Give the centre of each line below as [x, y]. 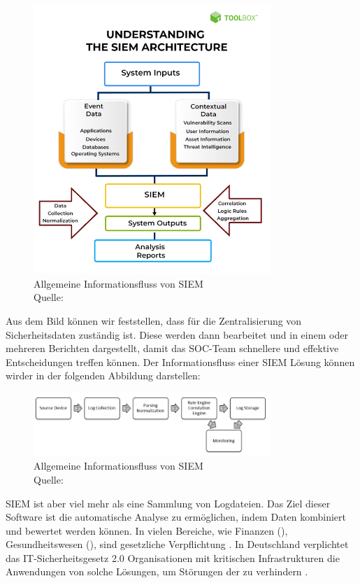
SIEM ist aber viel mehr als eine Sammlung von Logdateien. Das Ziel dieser [168, 503]
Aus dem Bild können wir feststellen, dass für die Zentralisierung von [154, 320]
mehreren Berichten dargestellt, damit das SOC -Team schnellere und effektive [172, 348]
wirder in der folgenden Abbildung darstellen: [103, 375]
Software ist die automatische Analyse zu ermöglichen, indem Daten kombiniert [176, 517]
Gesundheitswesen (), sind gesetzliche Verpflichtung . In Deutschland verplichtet [177, 544]
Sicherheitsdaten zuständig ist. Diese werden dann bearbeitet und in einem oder [177, 334]
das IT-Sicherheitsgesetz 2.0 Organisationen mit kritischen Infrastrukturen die [173, 557]
